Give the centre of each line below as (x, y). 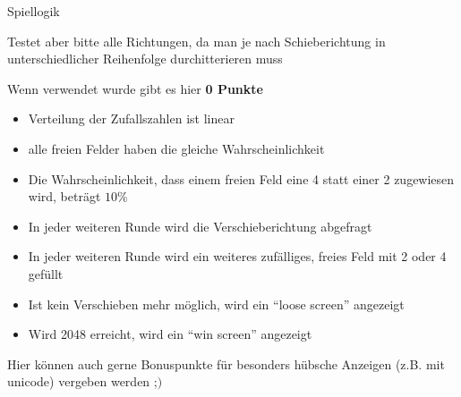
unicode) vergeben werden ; (82, 381)
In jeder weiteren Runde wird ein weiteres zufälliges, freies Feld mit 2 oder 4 (237, 256)
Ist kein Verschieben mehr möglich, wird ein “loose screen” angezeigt (216, 304)
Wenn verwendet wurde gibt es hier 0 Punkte (135, 88)
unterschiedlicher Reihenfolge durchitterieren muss (145, 59)
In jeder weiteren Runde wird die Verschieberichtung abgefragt (200, 226)
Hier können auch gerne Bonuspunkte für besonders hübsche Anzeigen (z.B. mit (226, 363)
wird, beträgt (64, 196)
